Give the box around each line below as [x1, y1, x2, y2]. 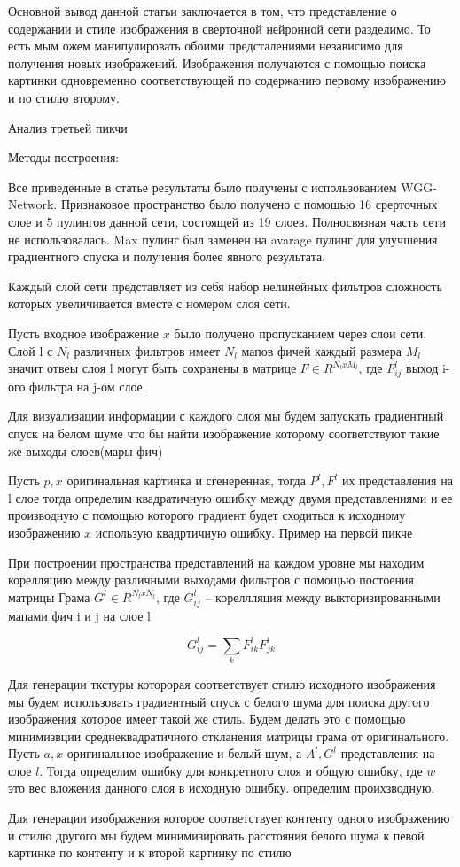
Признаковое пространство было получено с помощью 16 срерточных [60, 195, 438, 213]
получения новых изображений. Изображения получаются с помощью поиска [8, 53, 426, 72]
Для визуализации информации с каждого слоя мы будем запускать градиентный [8, 406, 444, 425]
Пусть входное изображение [8, 323, 160, 342]
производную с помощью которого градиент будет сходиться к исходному [8, 506, 406, 524]
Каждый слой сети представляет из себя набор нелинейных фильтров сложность [8, 276, 442, 295]
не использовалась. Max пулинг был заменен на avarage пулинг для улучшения [8, 229, 438, 248]
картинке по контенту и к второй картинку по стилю [8, 843, 292, 862]
